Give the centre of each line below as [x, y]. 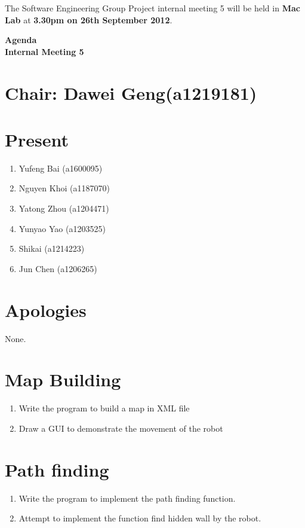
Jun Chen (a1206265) [58, 268]
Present [37, 139]
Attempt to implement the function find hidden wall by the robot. [140, 518]
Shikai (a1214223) [52, 248]
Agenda [21, 40]
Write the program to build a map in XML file [104, 408]
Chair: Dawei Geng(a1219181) [131, 92]
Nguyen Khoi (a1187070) [64, 188]
